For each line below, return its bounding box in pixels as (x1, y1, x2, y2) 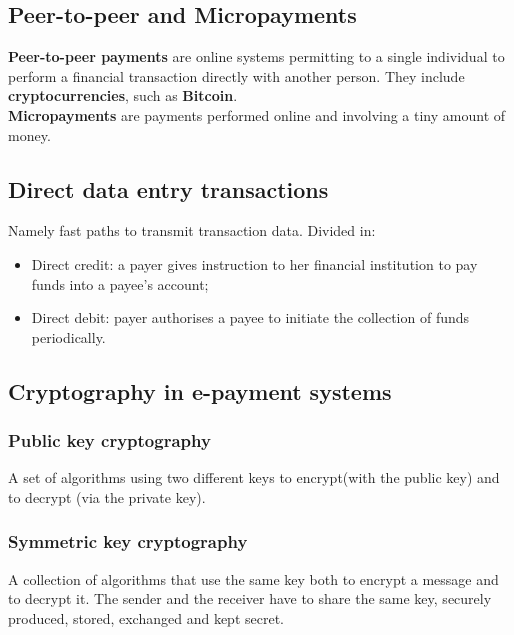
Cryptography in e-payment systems (8, 375, 392, 406)
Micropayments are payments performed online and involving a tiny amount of (8, 104, 506, 125)
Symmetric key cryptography (8, 529, 248, 554)
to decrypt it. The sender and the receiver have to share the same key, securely (8, 588, 492, 609)
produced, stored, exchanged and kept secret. (8, 607, 284, 628)
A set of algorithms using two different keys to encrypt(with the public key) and (8, 467, 500, 488)
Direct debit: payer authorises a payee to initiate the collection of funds (31, 307, 470, 328)
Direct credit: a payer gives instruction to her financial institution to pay (31, 253, 478, 274)
